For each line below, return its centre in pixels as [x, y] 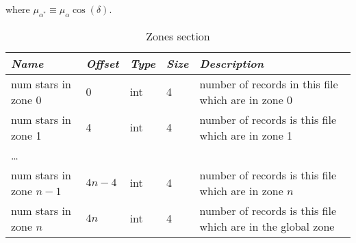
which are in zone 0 [246, 99]
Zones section [178, 36]
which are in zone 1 [246, 135]
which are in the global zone [267, 226]
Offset [102, 63]
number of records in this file [269, 84]
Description [232, 63]
